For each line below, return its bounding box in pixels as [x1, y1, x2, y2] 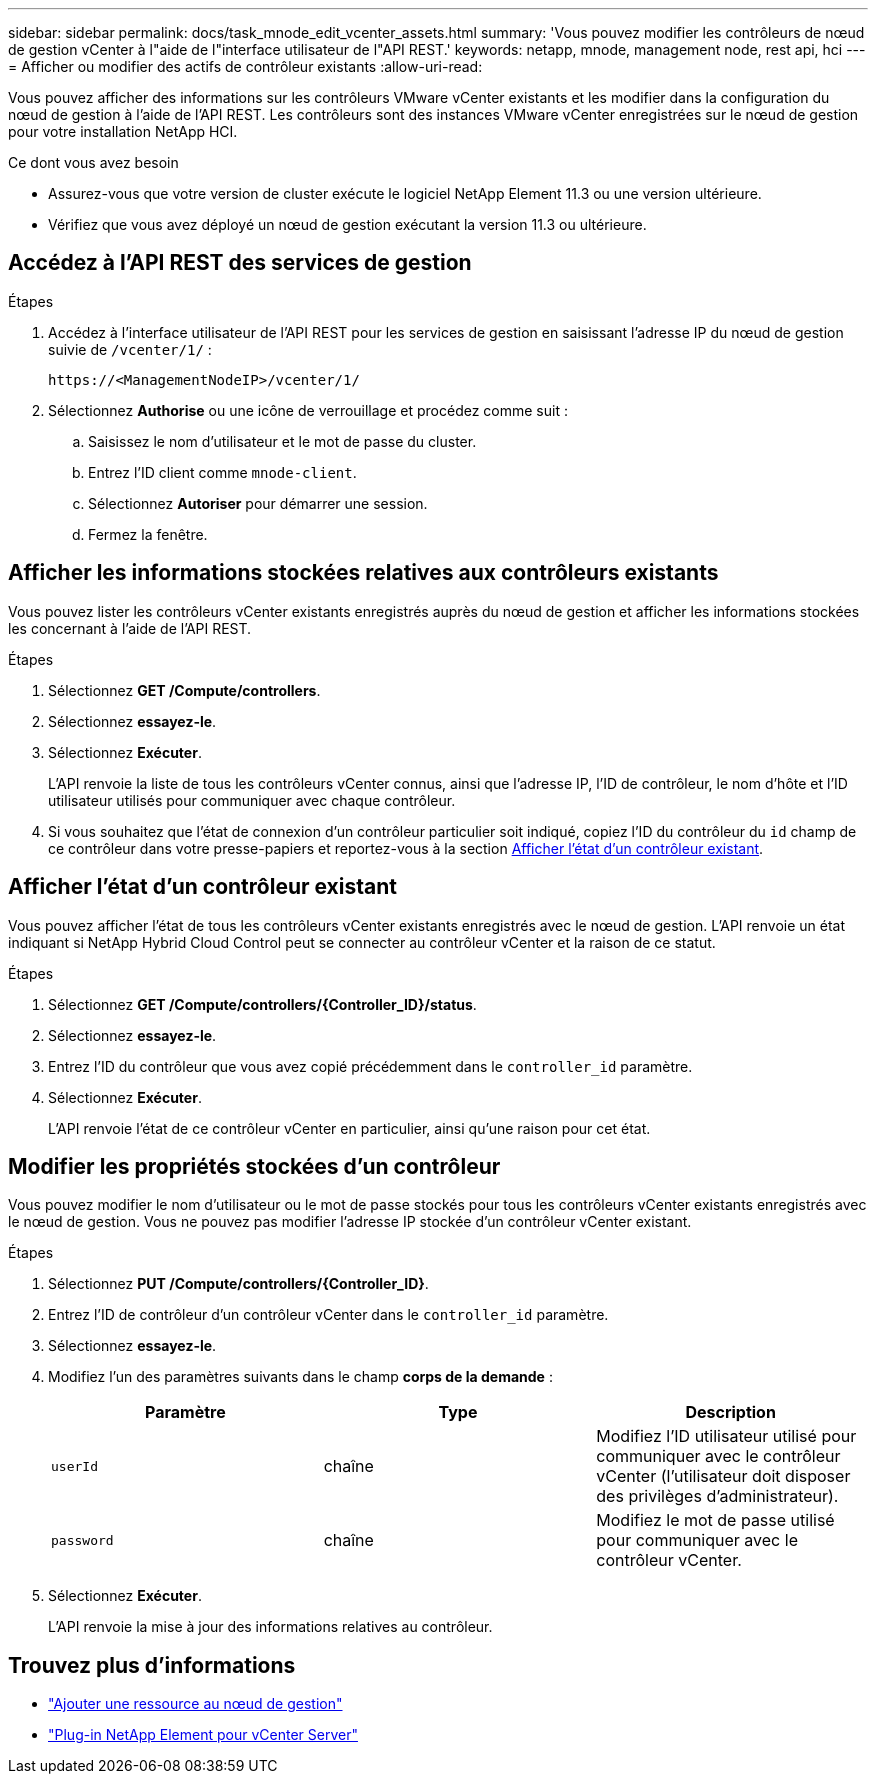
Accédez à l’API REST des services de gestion [8, 250, 472, 276]
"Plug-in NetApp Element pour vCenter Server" [48, 1726, 358, 1744]
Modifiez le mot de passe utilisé [596, 1510, 835, 1531]
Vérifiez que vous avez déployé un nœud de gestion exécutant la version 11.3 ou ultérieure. [48, 216, 647, 233]
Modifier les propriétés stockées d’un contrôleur [8, 1153, 501, 1179]
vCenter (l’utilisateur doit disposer [596, 1466, 851, 1487]
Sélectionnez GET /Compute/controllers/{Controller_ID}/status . [48, 995, 477, 1013]
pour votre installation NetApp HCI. [8, 123, 238, 140]
